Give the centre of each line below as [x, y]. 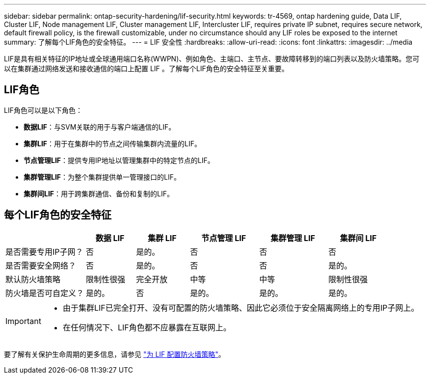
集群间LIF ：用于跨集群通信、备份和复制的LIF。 [99, 193]
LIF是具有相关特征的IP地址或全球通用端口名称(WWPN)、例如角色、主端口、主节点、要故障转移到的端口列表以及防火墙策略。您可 [212, 59]
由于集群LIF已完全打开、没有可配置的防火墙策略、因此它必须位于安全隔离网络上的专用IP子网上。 [241, 308]
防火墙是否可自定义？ [45, 293]
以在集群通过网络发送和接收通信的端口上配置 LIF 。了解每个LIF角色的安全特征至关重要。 [146, 68]
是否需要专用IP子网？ [44, 252]
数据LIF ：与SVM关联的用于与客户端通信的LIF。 [100, 127]
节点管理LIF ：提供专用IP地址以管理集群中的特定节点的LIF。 [119, 160]
